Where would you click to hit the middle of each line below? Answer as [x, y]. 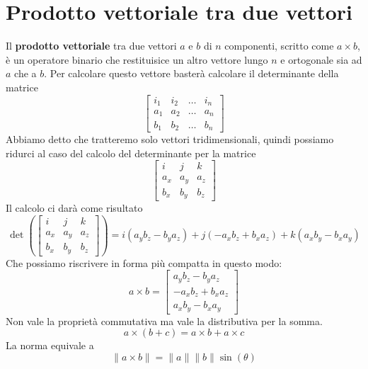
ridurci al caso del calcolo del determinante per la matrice [131, 153]
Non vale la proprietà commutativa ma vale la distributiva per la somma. [164, 320]
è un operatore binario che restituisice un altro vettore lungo [137, 59]
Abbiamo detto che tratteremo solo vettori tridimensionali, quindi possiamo [170, 138]
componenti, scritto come [279, 46]
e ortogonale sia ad [321, 59]
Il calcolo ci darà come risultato [74, 208]
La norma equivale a [50, 345]
